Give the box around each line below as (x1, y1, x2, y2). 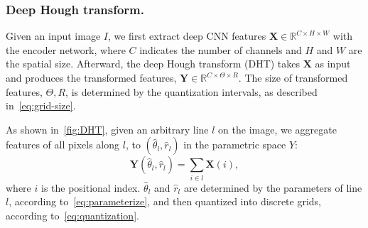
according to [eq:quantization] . (6, 207, 139, 222)
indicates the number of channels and (139, 42, 302, 57)
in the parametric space (183, 137, 286, 152)
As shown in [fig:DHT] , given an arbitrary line (6, 121, 209, 136)
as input (315, 56, 351, 71)
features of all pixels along (6, 137, 120, 152)
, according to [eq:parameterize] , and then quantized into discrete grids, (9, 194, 322, 209)
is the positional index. (40, 180, 141, 195)
